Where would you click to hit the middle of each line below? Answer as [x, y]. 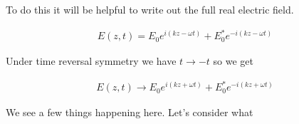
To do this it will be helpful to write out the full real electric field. [150, 9]
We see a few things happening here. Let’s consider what [130, 112]
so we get [233, 61]
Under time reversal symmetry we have [91, 61]
